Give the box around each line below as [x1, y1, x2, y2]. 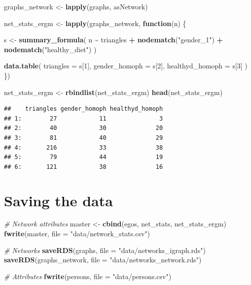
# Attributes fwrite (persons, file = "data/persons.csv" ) [4, 271, 172, 281]
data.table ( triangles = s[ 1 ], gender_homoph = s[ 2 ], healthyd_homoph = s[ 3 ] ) [4, 61, 248, 71]
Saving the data [4, 190, 113, 210]
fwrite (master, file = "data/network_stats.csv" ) [4, 228, 150, 239]
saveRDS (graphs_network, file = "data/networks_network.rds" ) [4, 254, 202, 265]
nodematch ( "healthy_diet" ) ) [4, 44, 97, 54]
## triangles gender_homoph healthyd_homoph [4, 105, 163, 113]
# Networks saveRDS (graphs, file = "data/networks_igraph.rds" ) [4, 245, 206, 255]
